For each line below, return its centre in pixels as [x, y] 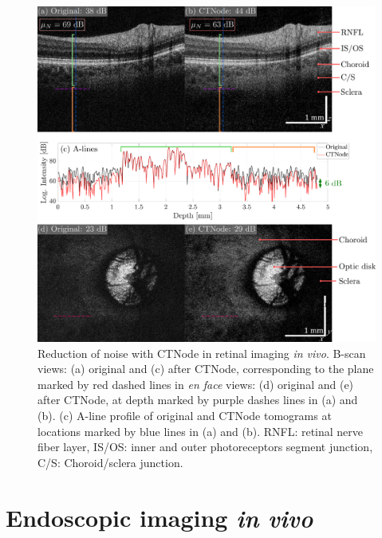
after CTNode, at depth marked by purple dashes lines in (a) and [198, 400]
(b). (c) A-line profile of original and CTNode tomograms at [185, 416]
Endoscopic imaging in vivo [159, 517]
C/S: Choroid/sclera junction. [110, 462]
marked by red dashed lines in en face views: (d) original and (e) [196, 384]
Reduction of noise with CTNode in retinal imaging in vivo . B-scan [202, 353]
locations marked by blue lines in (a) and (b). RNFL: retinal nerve [201, 431]
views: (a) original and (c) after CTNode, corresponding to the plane [206, 369]
